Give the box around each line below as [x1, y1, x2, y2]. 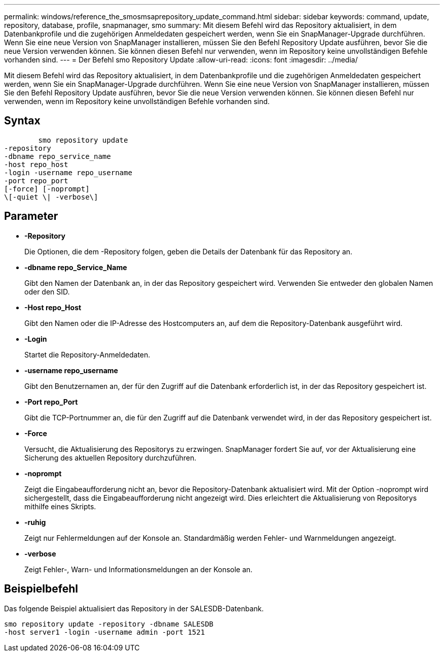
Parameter [4, 210, 58, 223]
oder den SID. [24, 287, 70, 296]
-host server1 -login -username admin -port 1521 [4, 628, 205, 636]
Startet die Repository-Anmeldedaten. [24, 350, 151, 359]
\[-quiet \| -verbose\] [4, 192, 98, 201]
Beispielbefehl [4, 582, 78, 596]
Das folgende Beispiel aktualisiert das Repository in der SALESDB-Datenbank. [4, 604, 264, 613]
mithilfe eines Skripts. [24, 502, 96, 511]
